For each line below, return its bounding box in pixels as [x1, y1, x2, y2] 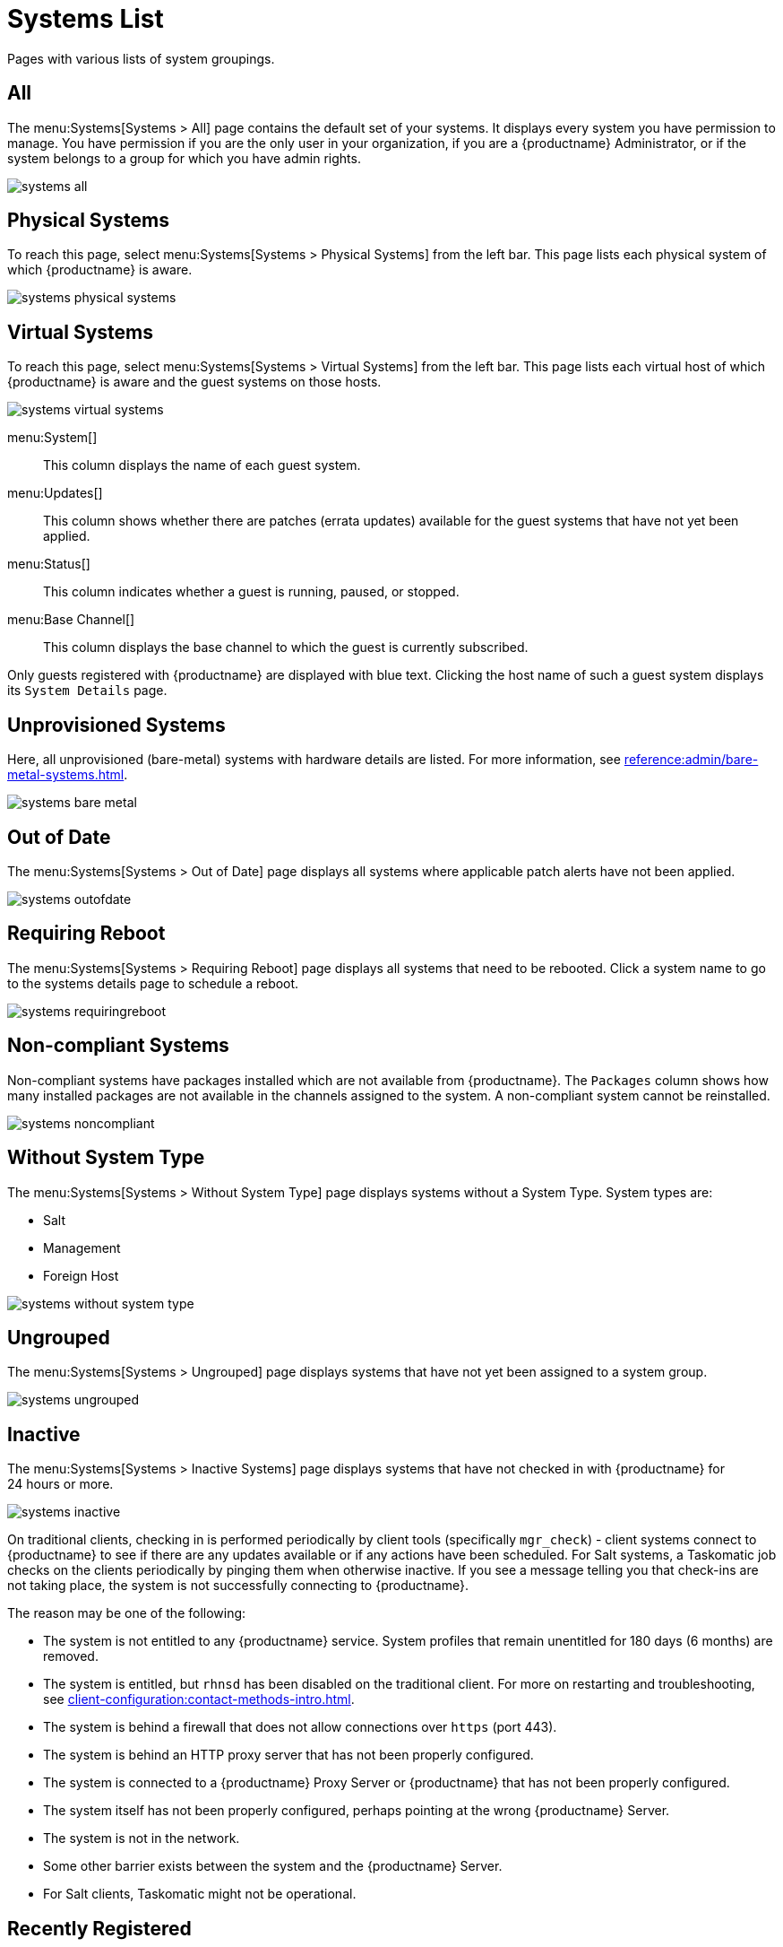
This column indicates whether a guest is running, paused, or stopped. [43, 584, 460, 600]
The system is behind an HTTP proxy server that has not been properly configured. [43, 1747, 534, 1763]
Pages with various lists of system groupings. [7, 50, 275, 66]
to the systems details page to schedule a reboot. [7, 975, 299, 991]
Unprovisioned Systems [7, 713, 226, 736]
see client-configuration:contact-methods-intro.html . [43, 1691, 355, 1708]
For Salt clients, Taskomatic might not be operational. [43, 1886, 357, 1902]
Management [43, 1239, 121, 1256]
